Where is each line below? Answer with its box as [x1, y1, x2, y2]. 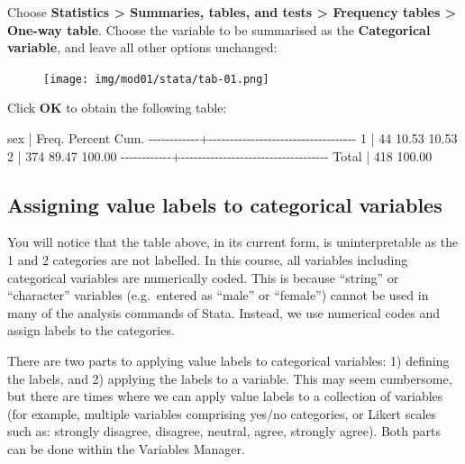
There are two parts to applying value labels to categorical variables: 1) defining [7, 350, 450, 369]
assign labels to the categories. [7, 321, 175, 340]
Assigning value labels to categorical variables [7, 190, 442, 218]
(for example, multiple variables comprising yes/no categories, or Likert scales [7, 404, 437, 423]
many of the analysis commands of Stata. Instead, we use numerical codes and [7, 303, 440, 322]
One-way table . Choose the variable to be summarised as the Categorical [7, 20, 431, 39]
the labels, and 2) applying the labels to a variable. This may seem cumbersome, [7, 368, 452, 387]
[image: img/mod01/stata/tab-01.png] [43, 72, 269, 86]
